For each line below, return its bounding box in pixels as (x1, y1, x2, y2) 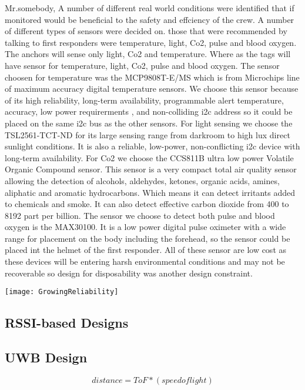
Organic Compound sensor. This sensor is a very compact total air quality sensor (5, 163, 297, 175)
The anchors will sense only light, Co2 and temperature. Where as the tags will (5, 48, 291, 60)
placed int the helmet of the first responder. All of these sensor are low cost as (5, 244, 287, 256)
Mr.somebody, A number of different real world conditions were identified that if (5, 2, 294, 14)
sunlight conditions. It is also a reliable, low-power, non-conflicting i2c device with (5, 140, 300, 152)
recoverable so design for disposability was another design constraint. (5, 266, 253, 279)
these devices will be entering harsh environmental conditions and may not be (5, 255, 285, 268)
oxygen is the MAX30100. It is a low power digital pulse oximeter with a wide (5, 221, 286, 233)
